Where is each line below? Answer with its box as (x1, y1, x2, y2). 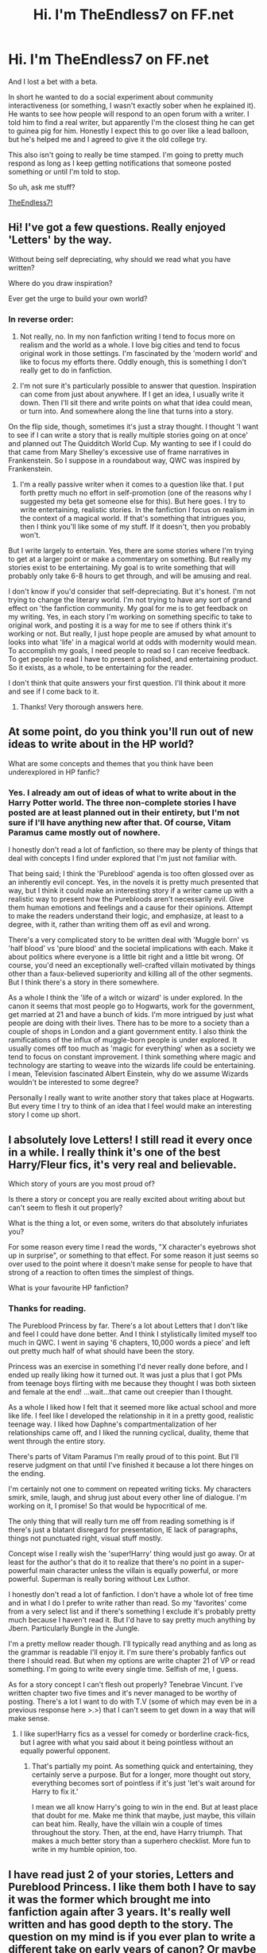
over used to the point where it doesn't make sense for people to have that (8, 1258, 253, 1268)
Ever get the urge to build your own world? (8, 293, 149, 303)
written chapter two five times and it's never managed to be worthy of (8, 1689, 237, 1698)
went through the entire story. (8, 1436, 106, 1446)
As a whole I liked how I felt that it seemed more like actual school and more (8, 1403, 257, 1412)
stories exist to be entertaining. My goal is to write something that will (8, 563, 236, 573)
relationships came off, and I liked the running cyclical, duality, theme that (8, 1428, 249, 1438)
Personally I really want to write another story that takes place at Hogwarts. (8, 1093, 255, 1102)
